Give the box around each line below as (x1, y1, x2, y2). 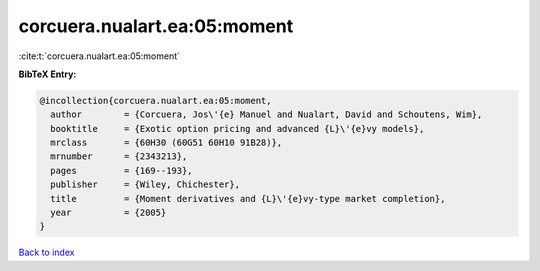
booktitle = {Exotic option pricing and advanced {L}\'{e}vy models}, (50, 123, 425, 134)
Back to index (18, 246, 75, 259)
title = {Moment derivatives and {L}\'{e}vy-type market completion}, (50, 193, 446, 204)
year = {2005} (50, 207, 167, 219)
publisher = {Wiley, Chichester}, (50, 179, 240, 190)
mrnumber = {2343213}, (50, 151, 188, 162)
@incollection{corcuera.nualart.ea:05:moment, (39, 95, 272, 106)
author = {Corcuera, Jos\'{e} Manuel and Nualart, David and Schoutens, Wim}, (50, 109, 483, 120)
